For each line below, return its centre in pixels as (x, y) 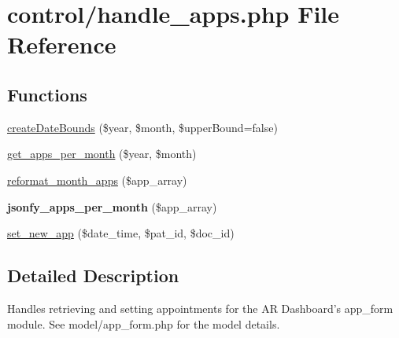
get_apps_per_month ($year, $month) (102, 154)
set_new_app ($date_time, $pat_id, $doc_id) (121, 233)
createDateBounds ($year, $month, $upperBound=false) (142, 127)
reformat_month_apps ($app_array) (97, 180)
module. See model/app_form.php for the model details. (144, 323)
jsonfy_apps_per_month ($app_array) (112, 206)
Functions (47, 94)
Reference (62, 44)
